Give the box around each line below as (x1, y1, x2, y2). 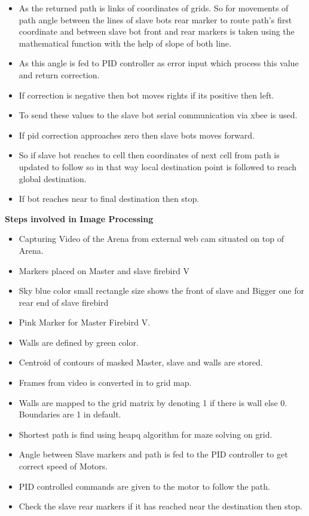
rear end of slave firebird (19, 296, 109, 308)
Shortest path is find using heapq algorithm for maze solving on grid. (19, 428, 273, 440)
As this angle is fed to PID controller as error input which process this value (19, 57, 299, 69)
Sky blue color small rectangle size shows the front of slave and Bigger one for (19, 284, 304, 297)
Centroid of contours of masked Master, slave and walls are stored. (19, 356, 263, 368)
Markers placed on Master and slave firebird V (19, 264, 189, 277)
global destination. (19, 172, 87, 185)
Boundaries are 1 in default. (19, 408, 121, 420)
